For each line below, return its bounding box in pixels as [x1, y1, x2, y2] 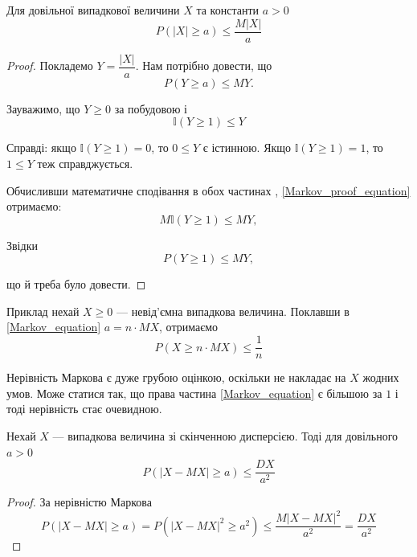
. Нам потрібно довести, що [135, 57, 272, 74]
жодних [362, 369, 399, 386]
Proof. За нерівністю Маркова [6, 494, 152, 510]
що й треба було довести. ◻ [6, 276, 146, 293]
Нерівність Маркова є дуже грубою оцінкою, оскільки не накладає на [6, 369, 346, 386]
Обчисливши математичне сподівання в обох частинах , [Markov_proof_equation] [6, 182, 411, 199]
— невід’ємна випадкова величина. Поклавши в [117, 302, 350, 319]
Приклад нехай [6, 302, 80, 319]
